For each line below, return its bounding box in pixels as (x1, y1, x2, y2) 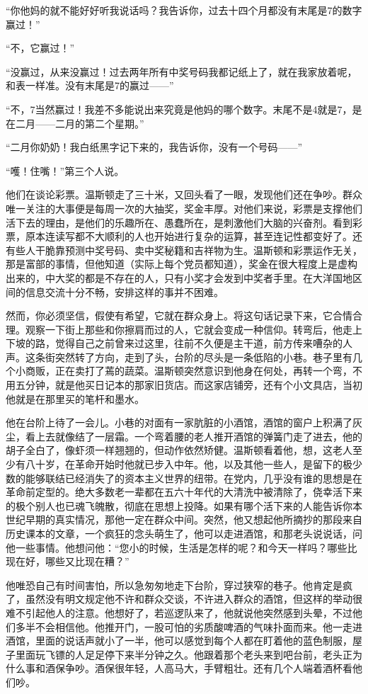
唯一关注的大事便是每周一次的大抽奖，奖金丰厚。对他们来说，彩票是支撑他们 (6, 200, 362, 215)
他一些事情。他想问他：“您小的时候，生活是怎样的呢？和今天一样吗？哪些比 (6, 540, 357, 554)
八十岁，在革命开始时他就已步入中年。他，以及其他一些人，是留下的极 (25, 457, 352, 472)
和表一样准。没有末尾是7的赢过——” (6, 78, 174, 93)
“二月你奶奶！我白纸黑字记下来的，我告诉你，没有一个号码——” (6, 140, 303, 154)
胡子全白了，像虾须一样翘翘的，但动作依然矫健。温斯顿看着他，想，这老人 (6, 443, 352, 457)
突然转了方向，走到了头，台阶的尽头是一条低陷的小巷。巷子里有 (54, 349, 352, 364)
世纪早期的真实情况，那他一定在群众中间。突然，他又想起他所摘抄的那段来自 (6, 512, 362, 527)
